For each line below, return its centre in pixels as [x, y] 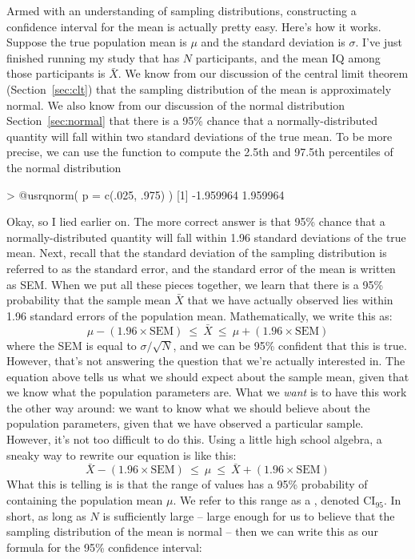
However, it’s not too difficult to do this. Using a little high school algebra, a [194, 439]
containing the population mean [85, 500]
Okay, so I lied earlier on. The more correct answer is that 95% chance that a [196, 221]
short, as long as [46, 515]
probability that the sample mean [89, 300]
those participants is [56, 73]
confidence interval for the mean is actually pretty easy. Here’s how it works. [194, 26]
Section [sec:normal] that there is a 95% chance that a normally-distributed [192, 121]
